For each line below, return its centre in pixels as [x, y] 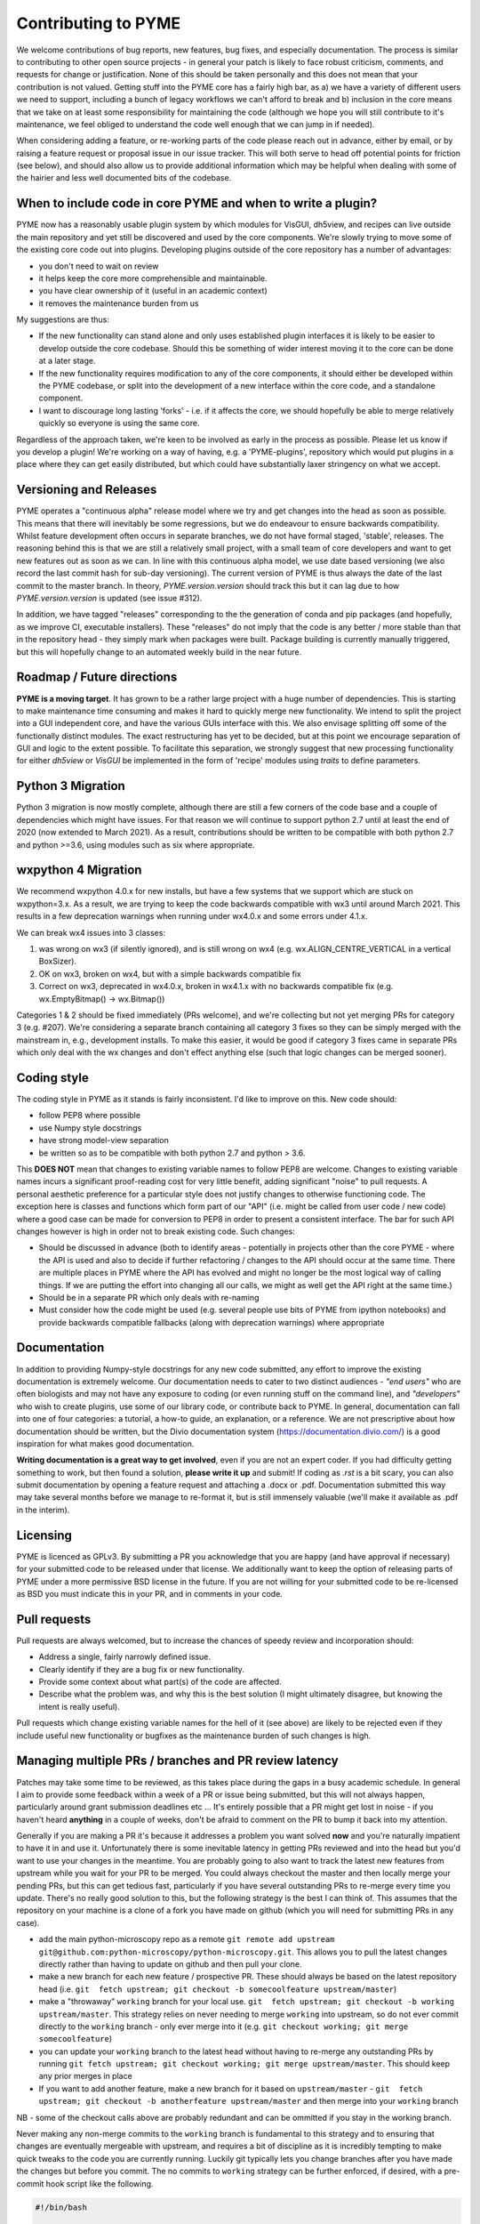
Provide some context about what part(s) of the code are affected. [160, 1682]
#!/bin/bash [61, 2207]
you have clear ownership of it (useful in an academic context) [153, 291]
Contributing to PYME [99, 23]
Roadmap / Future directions [97, 677]
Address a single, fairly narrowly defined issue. [125, 1657]
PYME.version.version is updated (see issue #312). [109, 598]
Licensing [44, 1535]
